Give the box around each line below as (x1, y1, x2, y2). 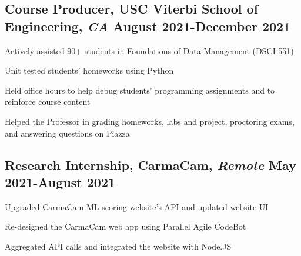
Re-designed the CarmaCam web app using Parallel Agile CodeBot (5, 220, 246, 232)
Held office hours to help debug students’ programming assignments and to (5, 84, 275, 96)
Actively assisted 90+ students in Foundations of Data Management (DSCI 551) (5, 44, 294, 56)
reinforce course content (5, 95, 91, 108)
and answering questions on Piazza (5, 127, 130, 139)
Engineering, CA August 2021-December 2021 (5, 16, 291, 35)
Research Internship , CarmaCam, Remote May (5, 155, 296, 174)
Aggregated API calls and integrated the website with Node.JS (5, 240, 232, 252)
